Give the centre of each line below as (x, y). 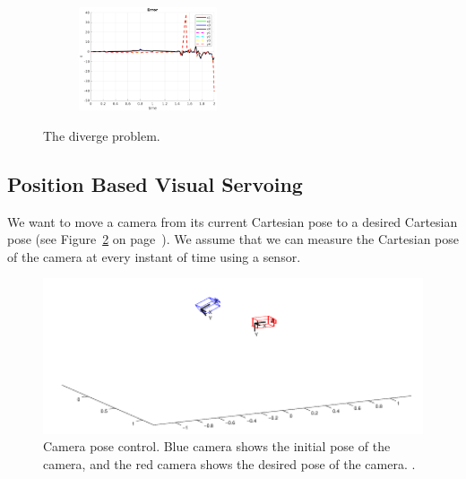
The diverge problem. (102, 135)
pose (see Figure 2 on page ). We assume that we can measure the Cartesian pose (233, 239)
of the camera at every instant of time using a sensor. (154, 256)
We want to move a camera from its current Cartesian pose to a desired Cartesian (233, 221)
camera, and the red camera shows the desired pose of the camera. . (229, 463)
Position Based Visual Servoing (155, 183)
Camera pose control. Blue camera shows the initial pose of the (217, 446)
